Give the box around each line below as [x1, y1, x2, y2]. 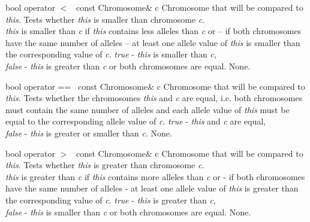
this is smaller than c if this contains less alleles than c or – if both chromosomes [5, 25, 302, 37]
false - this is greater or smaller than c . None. [5, 126, 172, 139]
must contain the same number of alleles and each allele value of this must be [5, 103, 290, 115]
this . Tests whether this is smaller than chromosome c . [5, 13, 205, 25]
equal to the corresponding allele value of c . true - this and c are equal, [5, 115, 266, 127]
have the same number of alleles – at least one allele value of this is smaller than [5, 36, 300, 48]
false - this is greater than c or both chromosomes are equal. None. [5, 59, 251, 72]
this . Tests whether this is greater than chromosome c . [5, 159, 204, 171]
